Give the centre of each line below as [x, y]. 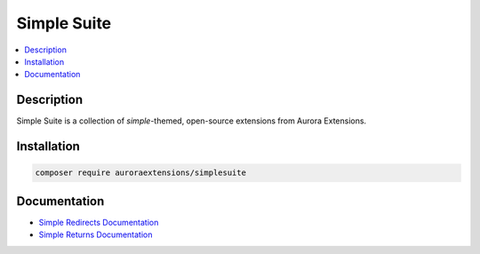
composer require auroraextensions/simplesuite [140, 173]
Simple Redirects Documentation [99, 222]
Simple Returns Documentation [96, 234]
